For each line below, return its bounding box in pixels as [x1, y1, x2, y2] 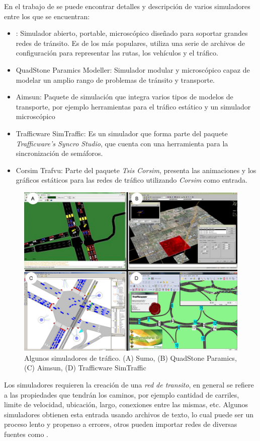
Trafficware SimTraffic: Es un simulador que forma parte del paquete [16, 128, 228, 138]
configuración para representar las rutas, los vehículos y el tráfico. [16, 47, 218, 58]
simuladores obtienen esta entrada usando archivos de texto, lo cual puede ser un [4, 409, 254, 419]
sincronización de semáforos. [16, 148, 103, 158]
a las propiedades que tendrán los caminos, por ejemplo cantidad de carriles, [4, 389, 239, 400]
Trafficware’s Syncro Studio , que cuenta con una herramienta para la [16, 138, 228, 148]
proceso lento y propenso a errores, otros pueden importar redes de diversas [4, 419, 237, 429]
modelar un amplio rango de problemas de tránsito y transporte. [16, 74, 215, 85]
